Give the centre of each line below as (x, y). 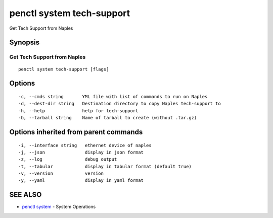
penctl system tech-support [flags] (64, 69)
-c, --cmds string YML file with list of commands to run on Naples (113, 96)
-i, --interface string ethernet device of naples (85, 145)
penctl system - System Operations (59, 207)
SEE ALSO (26, 195)
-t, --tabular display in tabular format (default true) (105, 166)
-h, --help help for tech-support (78, 111)
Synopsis (25, 43)
